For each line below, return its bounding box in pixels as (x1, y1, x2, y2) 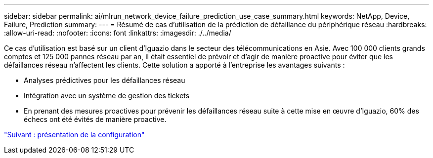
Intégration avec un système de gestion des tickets (24, 91, 190, 100)
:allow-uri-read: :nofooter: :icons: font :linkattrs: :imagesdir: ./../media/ (4, 29, 231, 37)
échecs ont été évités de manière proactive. (24, 115, 167, 123)
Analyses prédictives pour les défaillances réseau (24, 76, 185, 84)
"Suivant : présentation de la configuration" (4, 130, 145, 139)
